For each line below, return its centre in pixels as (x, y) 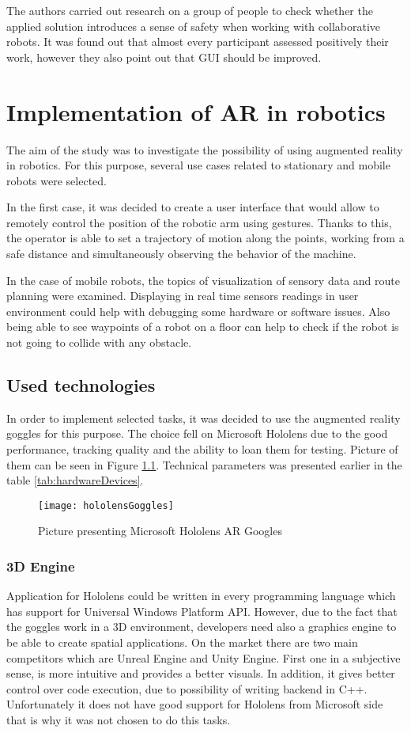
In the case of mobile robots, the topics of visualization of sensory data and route (203, 280)
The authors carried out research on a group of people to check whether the (190, 10)
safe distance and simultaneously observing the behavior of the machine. (181, 254)
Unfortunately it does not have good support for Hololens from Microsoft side (195, 704)
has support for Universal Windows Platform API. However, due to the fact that (202, 611)
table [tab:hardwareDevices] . (75, 480)
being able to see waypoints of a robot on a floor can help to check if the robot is (203, 327)
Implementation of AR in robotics (196, 111)
